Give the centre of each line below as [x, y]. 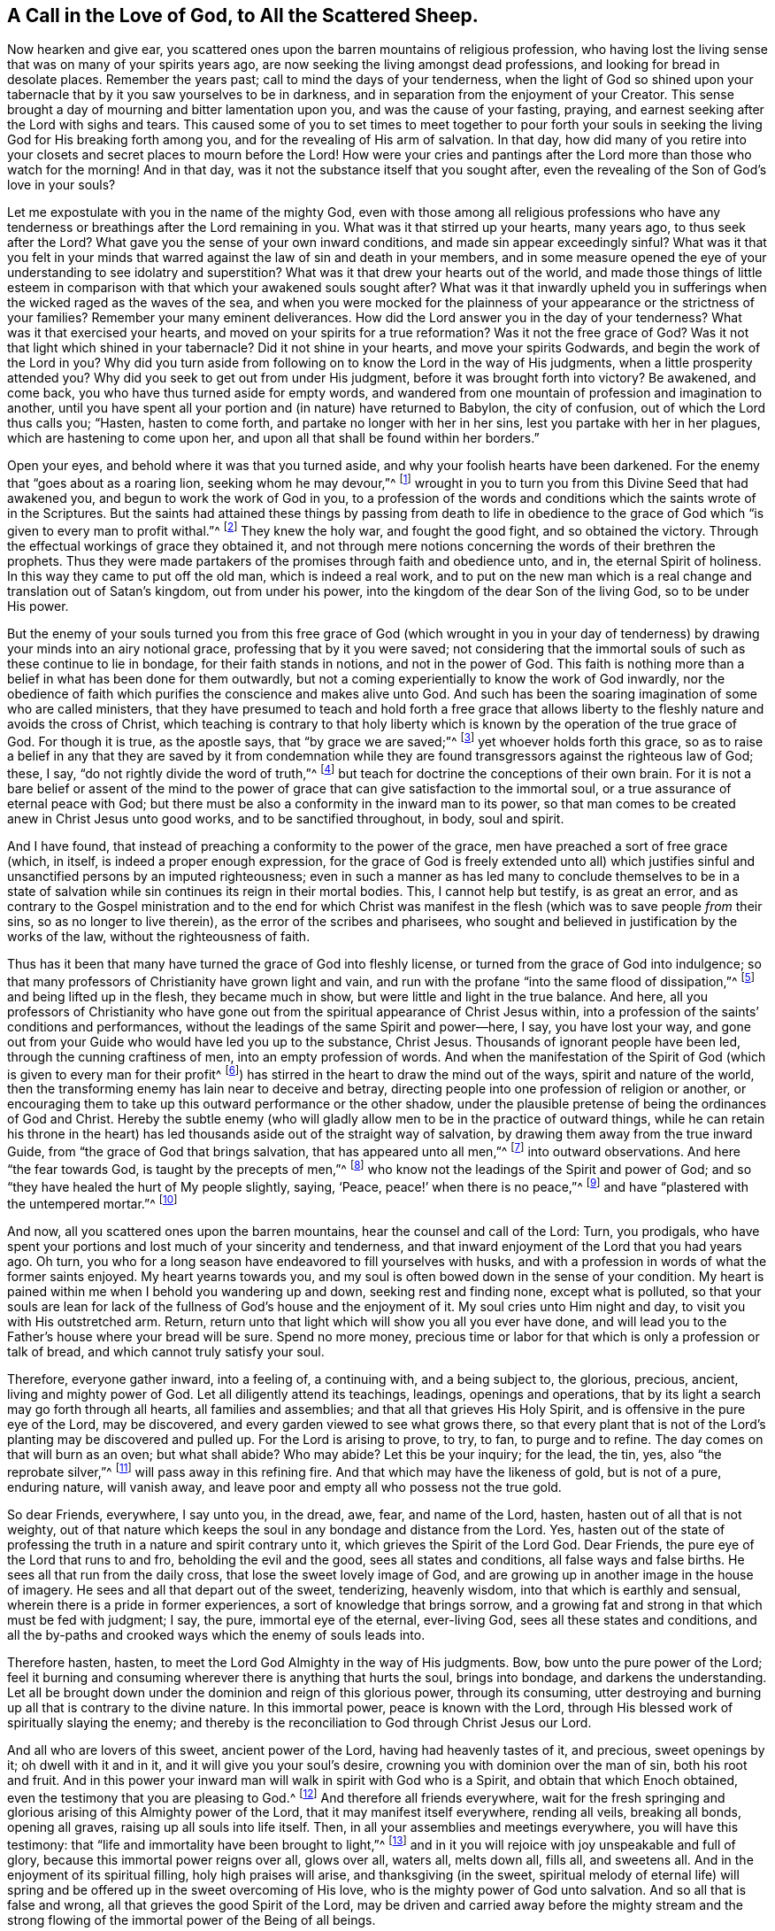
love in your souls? [61, 185]
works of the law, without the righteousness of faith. [159, 937]
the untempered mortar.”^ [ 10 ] [92, 1202]
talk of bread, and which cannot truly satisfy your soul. [166, 1351]
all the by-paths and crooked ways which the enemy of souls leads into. [216, 1634]
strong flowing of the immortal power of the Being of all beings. [192, 1919]
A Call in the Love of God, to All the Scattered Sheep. [243, 15]
